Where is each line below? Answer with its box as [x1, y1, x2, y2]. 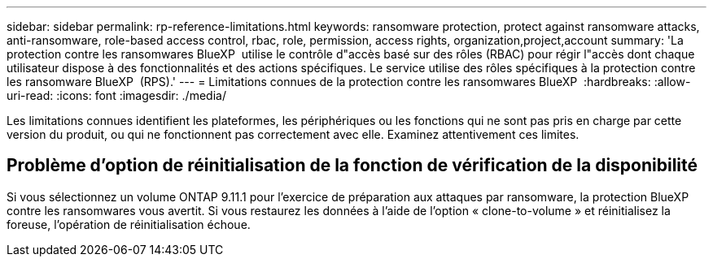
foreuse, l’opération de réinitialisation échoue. [7, 217, 251, 231]
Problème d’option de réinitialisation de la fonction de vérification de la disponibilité [7, 155, 698, 176]
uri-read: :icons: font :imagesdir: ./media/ [7, 88, 226, 102]
